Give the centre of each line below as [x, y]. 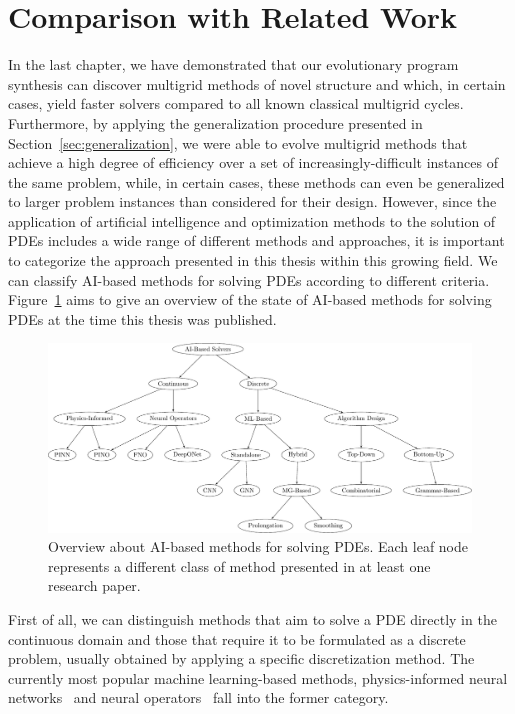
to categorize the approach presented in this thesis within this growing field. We [253, 260]
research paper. [94, 585]
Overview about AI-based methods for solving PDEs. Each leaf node [258, 546]
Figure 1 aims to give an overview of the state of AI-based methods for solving [250, 299]
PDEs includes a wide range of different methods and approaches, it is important [256, 240]
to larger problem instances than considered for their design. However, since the [252, 201]
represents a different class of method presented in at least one [239, 565]
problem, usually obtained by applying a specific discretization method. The [241, 658]
